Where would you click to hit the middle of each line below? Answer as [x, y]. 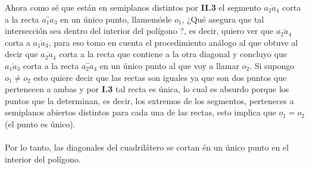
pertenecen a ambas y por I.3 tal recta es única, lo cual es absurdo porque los [147, 89]
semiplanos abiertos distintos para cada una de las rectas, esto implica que [141, 112]
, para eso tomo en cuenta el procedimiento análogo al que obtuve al [173, 42]
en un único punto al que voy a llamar [169, 65]
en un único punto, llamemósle [116, 19]
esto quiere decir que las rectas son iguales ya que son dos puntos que [160, 77]
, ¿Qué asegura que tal [223, 19]
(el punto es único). [40, 123]
